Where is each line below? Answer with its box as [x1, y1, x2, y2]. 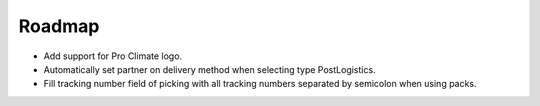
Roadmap [18, 15, 100, 37]
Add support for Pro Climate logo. [43, 50, 183, 62]
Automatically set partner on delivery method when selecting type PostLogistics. [43, 63, 376, 75]
